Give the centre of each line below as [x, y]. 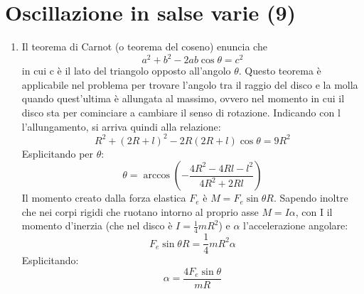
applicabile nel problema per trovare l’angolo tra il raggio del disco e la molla [190, 84]
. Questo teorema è [280, 71]
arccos [156, 176]
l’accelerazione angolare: [296, 225]
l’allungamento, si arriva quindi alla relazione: [121, 126]
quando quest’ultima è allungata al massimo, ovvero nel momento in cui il [183, 98]
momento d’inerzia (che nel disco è [97, 225]
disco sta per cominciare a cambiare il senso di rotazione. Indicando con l [181, 112]
